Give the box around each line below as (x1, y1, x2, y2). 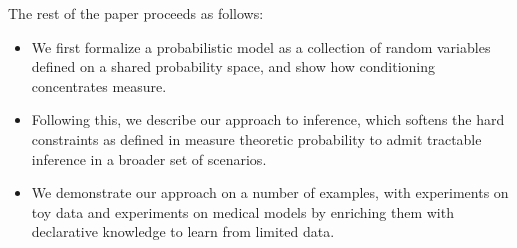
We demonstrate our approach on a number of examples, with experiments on (31, 182, 509, 203)
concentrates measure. (31, 75, 167, 96)
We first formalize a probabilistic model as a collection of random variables (31, 36, 491, 57)
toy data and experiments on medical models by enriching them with (31, 201, 454, 222)
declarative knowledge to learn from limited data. (31, 221, 335, 242)
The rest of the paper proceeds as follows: (8, 3, 264, 23)
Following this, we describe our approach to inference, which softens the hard (31, 109, 505, 130)
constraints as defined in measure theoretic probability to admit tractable (31, 128, 482, 149)
